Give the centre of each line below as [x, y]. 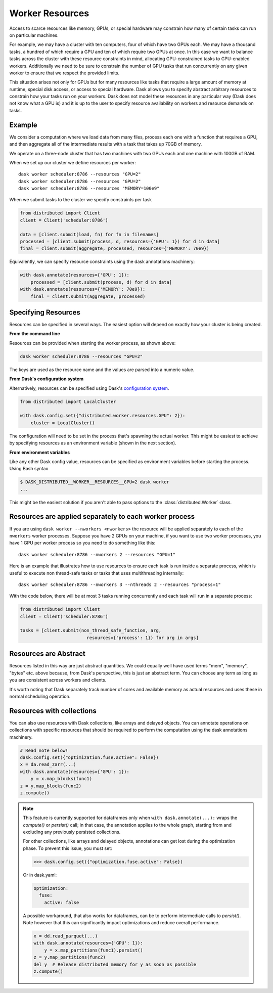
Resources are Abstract [47, 654]
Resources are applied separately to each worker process [102, 516]
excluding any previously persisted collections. [72, 832]
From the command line [35, 334]
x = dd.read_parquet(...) [66, 936]
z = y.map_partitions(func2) [70, 957]
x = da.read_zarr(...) [48, 764]
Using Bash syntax [29, 469]
